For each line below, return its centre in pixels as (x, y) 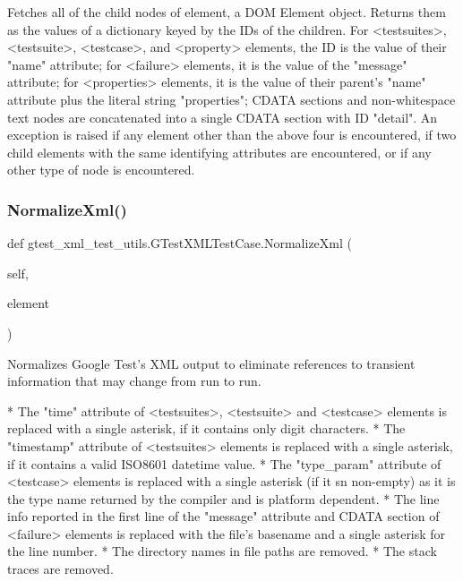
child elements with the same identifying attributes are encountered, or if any (219, 152)
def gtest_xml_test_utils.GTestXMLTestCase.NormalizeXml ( (180, 243)
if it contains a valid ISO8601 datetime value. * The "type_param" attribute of (224, 463)
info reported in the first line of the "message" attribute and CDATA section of (223, 516)
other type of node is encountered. (101, 170)
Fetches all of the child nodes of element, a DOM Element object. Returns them (227, 12)
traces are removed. (60, 569)
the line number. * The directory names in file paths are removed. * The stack (222, 551)
